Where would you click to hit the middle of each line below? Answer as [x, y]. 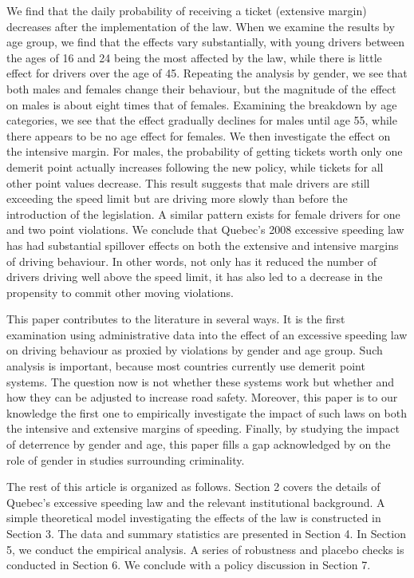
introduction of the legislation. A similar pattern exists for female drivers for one [203, 214]
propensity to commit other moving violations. [120, 292]
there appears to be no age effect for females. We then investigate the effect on [199, 135]
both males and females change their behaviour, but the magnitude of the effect [201, 88]
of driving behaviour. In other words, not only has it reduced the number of [192, 261]
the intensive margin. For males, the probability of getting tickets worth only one [205, 151]
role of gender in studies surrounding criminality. [126, 459]
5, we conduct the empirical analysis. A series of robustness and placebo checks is [205, 549]
